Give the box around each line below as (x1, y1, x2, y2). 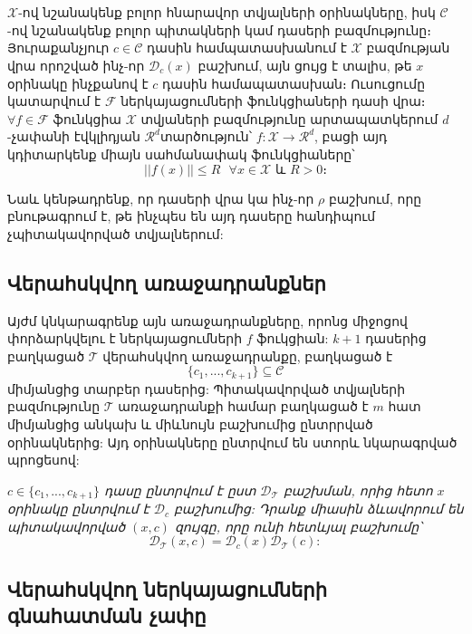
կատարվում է (7, 91, 101, 110)
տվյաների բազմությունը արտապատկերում (140, 109, 438, 128)
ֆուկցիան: (256, 329, 329, 348)
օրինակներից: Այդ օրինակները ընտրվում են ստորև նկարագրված (7, 432, 458, 451)
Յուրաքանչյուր (7, 38, 110, 57)
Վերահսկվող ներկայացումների (7, 574, 327, 602)
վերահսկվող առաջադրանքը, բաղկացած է (102, 346, 393, 365)
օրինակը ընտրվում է (7, 499, 149, 518)
